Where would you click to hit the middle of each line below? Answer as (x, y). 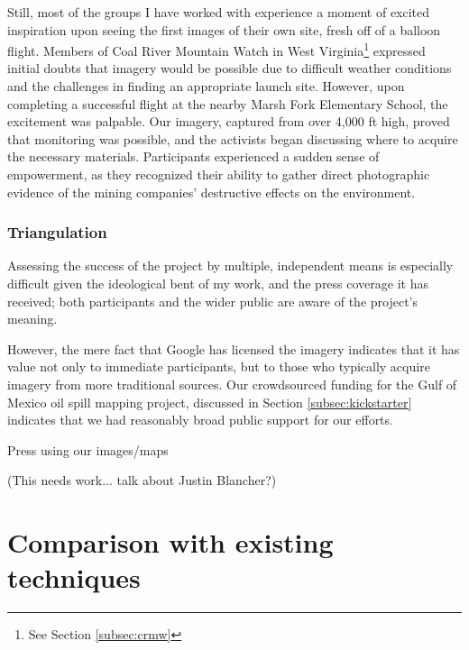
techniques (74, 577)
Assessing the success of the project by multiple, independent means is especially (230, 265)
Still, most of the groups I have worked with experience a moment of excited (219, 12)
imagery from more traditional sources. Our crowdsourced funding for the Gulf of (232, 384)
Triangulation (57, 232)
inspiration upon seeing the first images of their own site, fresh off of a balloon (224, 29)
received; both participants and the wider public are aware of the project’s (213, 301)
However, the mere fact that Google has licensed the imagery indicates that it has (234, 348)
